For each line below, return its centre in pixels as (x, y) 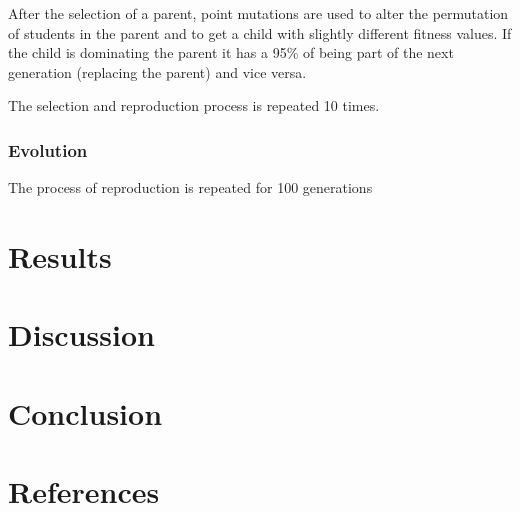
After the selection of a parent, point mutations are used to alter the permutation (258, 13)
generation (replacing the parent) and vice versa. (157, 71)
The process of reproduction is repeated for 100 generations (190, 187)
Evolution (48, 149)
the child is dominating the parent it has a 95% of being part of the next (231, 52)
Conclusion (85, 412)
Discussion (81, 334)
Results (60, 255)
